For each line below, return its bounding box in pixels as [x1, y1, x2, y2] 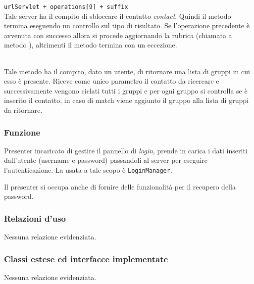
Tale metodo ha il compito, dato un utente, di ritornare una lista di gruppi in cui [4, 66, 250, 76]
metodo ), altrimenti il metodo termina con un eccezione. [4, 40, 177, 50]
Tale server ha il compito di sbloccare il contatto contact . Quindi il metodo [4, 10, 231, 21]
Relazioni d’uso [4, 212, 66, 224]
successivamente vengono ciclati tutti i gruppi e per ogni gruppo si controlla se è [4, 85, 248, 95]
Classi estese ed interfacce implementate [4, 252, 168, 265]
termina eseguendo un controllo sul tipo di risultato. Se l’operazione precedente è [4, 20, 250, 31]
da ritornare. [4, 105, 43, 115]
